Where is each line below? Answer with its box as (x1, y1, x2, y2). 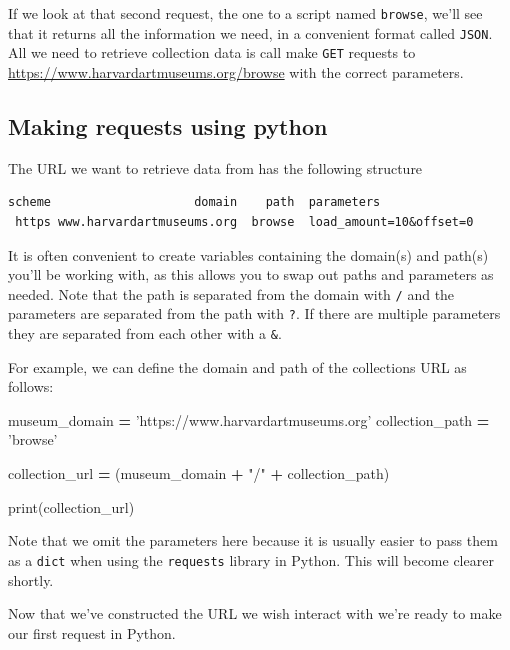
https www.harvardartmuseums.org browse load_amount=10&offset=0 (15, 214, 474, 229)
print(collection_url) (8, 496, 135, 517)
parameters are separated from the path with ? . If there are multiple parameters (8, 303, 501, 324)
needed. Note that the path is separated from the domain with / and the (8, 283, 455, 304)
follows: (8, 376, 54, 397)
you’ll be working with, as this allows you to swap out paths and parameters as (8, 264, 494, 285)
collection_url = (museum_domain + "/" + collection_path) (8, 463, 390, 484)
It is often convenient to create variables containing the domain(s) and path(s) (8, 244, 489, 265)
